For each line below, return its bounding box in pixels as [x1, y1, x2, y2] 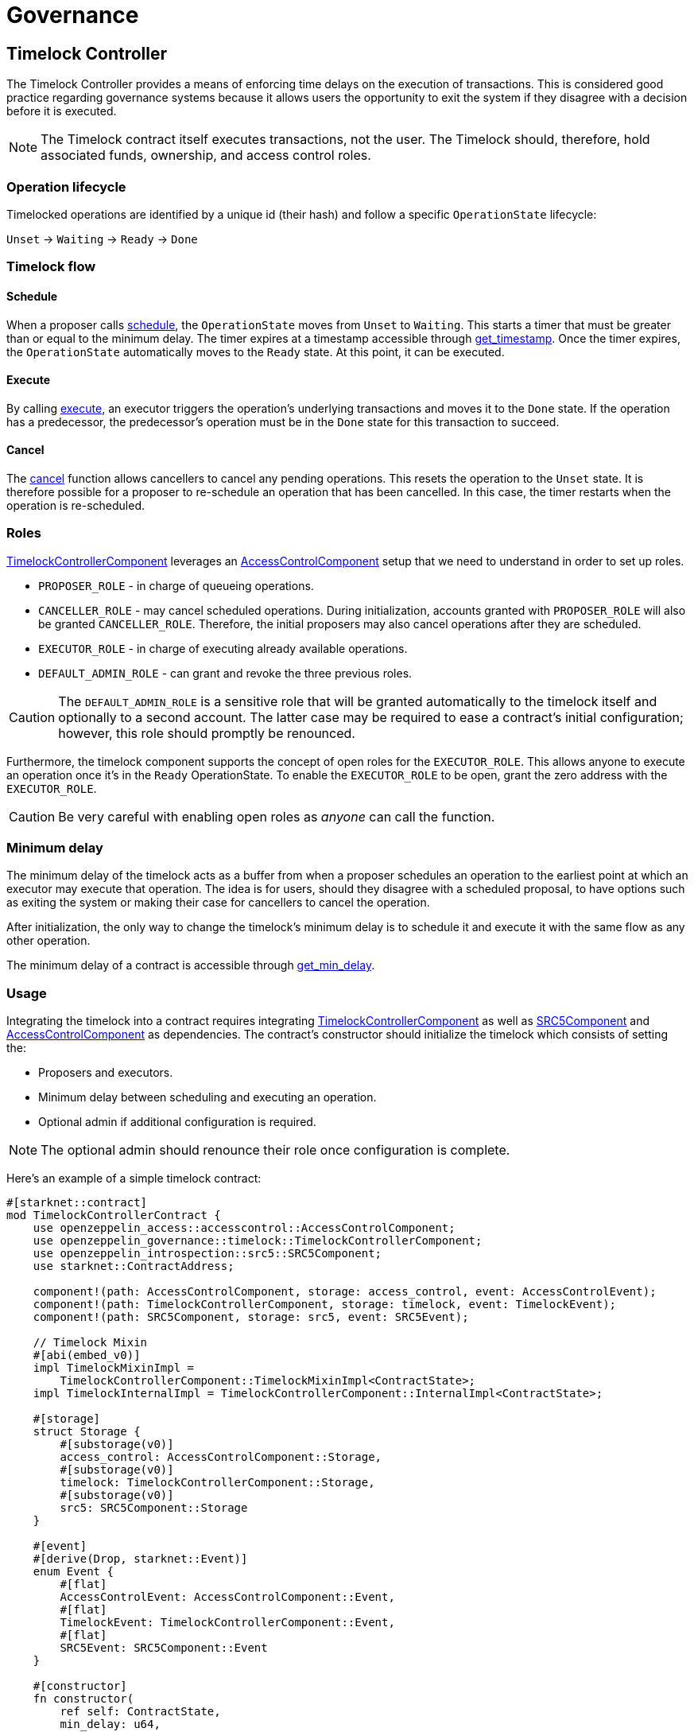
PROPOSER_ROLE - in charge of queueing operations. [38, 578, 314, 592]
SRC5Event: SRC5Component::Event [60, 1641, 268, 1655]
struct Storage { [33, 1425, 141, 1439]
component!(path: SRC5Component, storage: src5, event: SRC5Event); [33, 1311, 469, 1324]
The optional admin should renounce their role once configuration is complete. [41, 1142, 510, 1159]
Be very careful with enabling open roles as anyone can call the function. [58, 808, 495, 825]
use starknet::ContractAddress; [33, 1260, 235, 1273]
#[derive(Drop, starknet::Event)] [33, 1552, 248, 1566]
